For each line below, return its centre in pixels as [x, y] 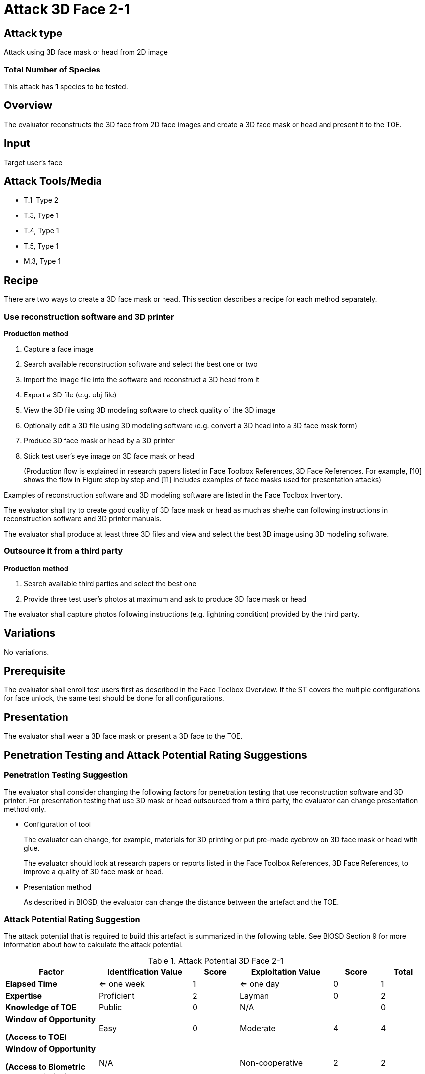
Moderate [258, 1028]
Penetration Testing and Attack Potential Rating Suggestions [156, 755]
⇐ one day [260, 984]
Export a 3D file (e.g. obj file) [70, 395]
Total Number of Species [52, 69]
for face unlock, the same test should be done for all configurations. [114, 698]
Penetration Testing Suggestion [66, 775]
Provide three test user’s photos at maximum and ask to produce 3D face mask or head [165, 599]
